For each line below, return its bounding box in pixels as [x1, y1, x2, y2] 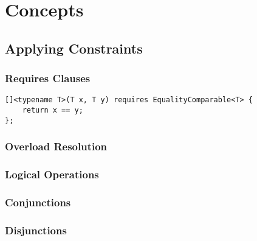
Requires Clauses [5, 71, 91, 86]
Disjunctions [5, 222, 67, 237]
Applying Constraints [5, 38, 143, 57]
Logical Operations [5, 167, 99, 182]
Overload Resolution [5, 139, 108, 154]
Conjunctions [5, 194, 71, 209]
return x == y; [22, 106, 83, 115]
